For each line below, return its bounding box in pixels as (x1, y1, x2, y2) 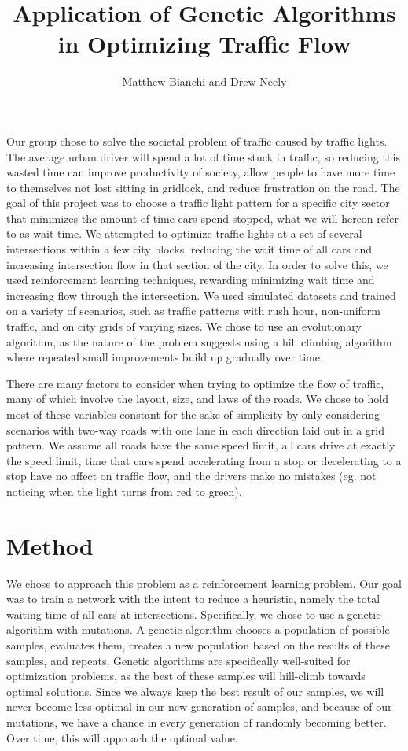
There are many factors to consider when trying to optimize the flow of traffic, (6, 375, 384, 391)
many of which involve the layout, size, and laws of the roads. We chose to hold (6, 390, 389, 407)
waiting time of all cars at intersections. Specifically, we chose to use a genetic (6, 605, 381, 622)
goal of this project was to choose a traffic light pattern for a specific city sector (6, 194, 390, 211)
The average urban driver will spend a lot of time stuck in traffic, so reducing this (6, 148, 401, 165)
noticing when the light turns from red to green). (6, 483, 242, 499)
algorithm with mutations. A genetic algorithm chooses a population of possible (6, 621, 390, 638)
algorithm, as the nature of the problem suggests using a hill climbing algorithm (6, 333, 392, 350)
